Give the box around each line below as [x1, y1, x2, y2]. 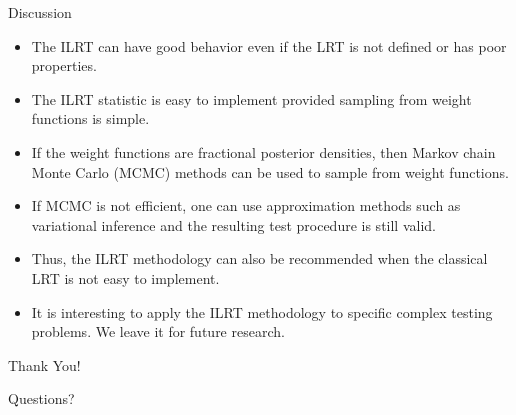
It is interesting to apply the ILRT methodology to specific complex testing [31, 301, 493, 322]
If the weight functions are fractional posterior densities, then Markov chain [31, 141, 496, 162]
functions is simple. [31, 108, 150, 129]
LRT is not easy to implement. [31, 267, 220, 288]
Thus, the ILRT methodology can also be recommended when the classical [31, 248, 488, 269]
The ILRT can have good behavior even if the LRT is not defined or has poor [31, 35, 507, 56]
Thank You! [8, 354, 81, 375]
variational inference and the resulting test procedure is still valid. [31, 214, 436, 235]
